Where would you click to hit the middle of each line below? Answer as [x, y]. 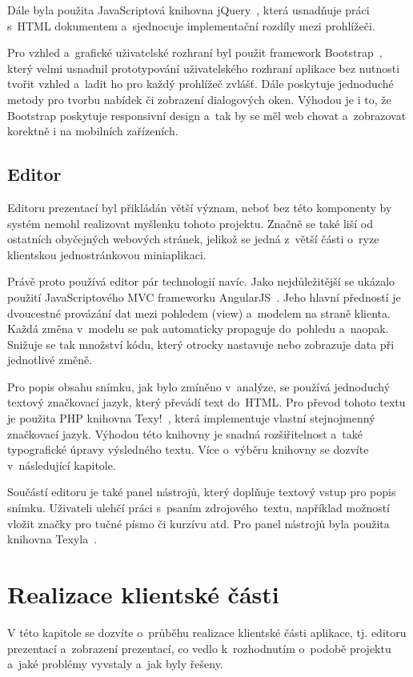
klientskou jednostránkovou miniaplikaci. [107, 254]
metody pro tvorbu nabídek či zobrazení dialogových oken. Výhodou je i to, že [199, 99]
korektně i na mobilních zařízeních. [93, 131]
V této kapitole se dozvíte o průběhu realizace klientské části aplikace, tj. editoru [207, 632]
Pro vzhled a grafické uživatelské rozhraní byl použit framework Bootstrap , [195, 52]
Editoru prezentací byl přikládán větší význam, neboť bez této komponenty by [200, 207]
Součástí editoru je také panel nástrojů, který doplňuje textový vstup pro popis [202, 492]
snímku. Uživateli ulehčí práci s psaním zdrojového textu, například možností [199, 508]
